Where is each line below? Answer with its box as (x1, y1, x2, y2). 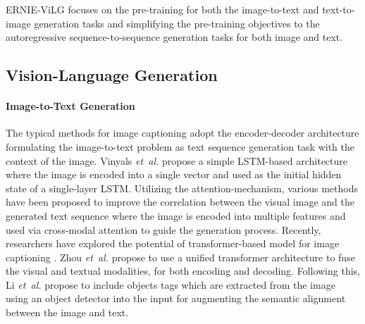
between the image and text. (6, 305, 129, 320)
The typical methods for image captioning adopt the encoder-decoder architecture (6, 125, 359, 140)
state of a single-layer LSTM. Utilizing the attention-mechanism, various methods (6, 180, 358, 195)
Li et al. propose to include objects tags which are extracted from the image (6, 277, 335, 292)
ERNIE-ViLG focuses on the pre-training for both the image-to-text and (6, 2, 319, 16)
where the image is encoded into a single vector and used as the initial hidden (6, 167, 342, 182)
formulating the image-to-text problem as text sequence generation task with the (6, 139, 354, 154)
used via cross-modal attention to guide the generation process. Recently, (6, 222, 321, 237)
